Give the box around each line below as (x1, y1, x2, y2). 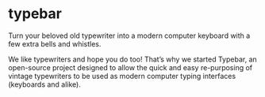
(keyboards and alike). (8, 80, 82, 89)
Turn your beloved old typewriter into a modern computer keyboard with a (8, 31, 251, 40)
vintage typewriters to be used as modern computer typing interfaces (8, 71, 236, 80)
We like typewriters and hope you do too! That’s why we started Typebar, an (8, 54, 258, 64)
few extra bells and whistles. (8, 39, 102, 48)
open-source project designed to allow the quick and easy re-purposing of (8, 62, 253, 72)
